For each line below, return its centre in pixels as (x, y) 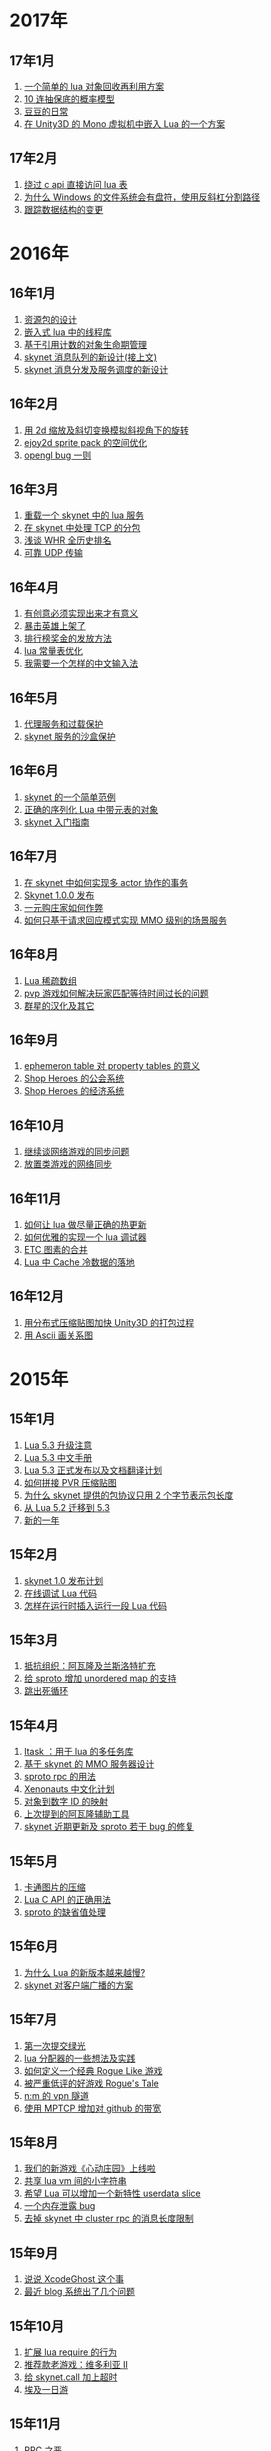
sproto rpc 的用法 (59, 1777)
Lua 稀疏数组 (50, 980)
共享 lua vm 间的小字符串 (75, 2181)
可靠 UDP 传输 (53, 553)
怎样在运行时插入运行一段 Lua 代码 (95, 1605)
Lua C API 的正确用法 (67, 1899)
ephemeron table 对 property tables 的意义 (112, 1066)
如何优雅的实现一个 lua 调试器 (85, 1237)
